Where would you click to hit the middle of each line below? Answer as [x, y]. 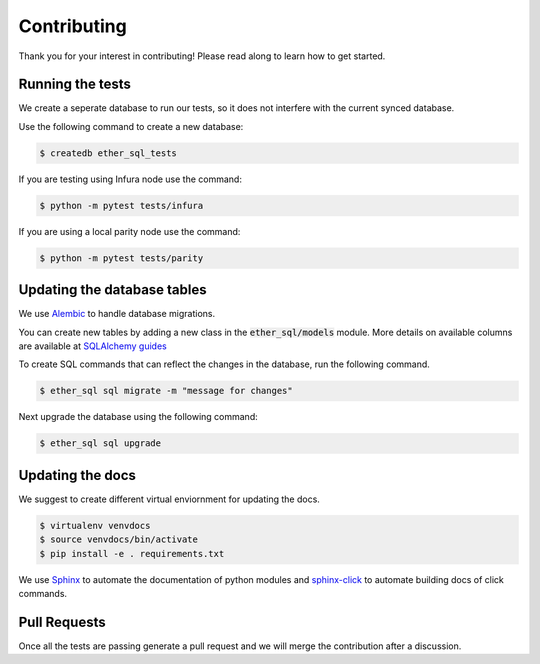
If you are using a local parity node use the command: [129, 231]
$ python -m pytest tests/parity [121, 258]
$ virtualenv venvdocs [95, 525]
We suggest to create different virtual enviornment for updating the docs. [169, 499]
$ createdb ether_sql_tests [108, 153]
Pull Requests [62, 621]
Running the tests [75, 84]
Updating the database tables [112, 290]
